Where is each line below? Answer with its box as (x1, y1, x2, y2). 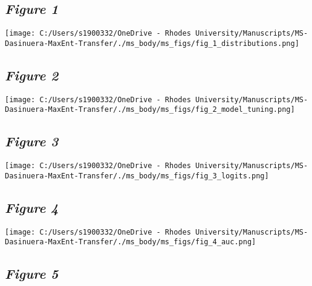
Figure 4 (5, 198, 59, 216)
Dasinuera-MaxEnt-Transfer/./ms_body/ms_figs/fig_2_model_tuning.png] (5, 105, 295, 114)
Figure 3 (5, 132, 59, 151)
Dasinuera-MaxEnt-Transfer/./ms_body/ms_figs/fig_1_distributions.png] (5, 39, 299, 48)
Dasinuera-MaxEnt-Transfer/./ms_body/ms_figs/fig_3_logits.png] (5, 171, 269, 180)
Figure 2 (5, 65, 59, 84)
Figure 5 (5, 264, 59, 283)
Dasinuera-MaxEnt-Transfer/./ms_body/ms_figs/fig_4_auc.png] (5, 238, 256, 247)
